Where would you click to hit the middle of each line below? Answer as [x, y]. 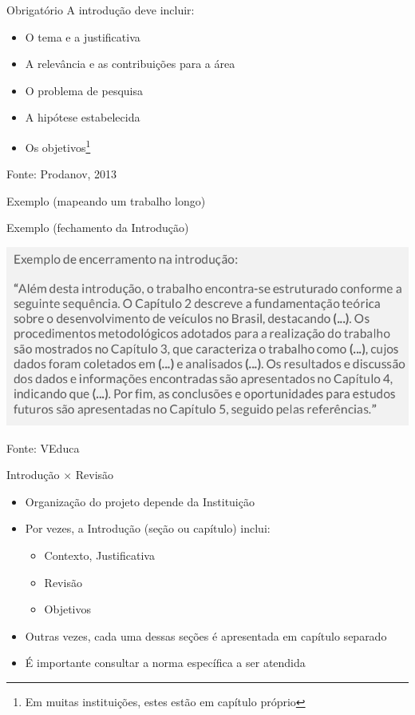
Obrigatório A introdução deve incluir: [101, 10]
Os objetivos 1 [58, 146]
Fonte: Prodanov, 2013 [62, 174]
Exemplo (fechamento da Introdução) [98, 228]
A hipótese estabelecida [83, 117]
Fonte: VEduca [43, 447]
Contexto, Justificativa [99, 555]
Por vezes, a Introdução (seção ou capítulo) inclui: [148, 528]
